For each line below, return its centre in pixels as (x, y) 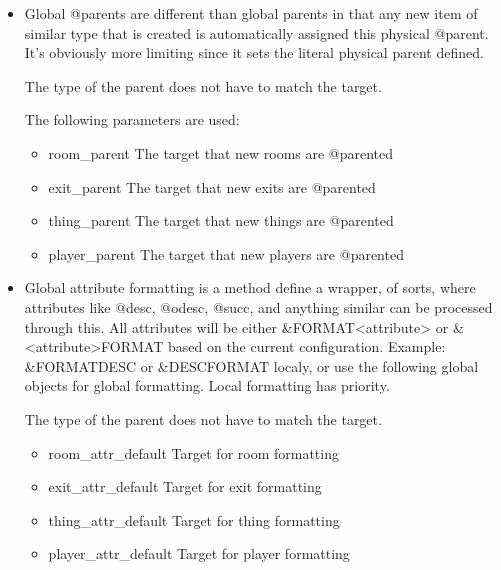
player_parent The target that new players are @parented (226, 253)
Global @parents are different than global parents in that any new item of (251, 13)
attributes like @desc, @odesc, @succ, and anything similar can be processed (258, 306)
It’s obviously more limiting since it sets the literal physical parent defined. (254, 52)
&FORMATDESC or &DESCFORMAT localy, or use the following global (251, 365)
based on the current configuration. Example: (306, 346)
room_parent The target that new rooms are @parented (221, 152)
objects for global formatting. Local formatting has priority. (207, 385)
